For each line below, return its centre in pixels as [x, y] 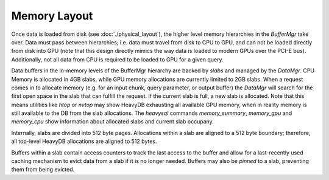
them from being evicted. [43, 170]
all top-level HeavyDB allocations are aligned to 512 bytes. [84, 141]
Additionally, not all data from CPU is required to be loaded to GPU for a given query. [117, 59]
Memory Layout [52, 16]
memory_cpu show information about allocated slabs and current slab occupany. [113, 122]
